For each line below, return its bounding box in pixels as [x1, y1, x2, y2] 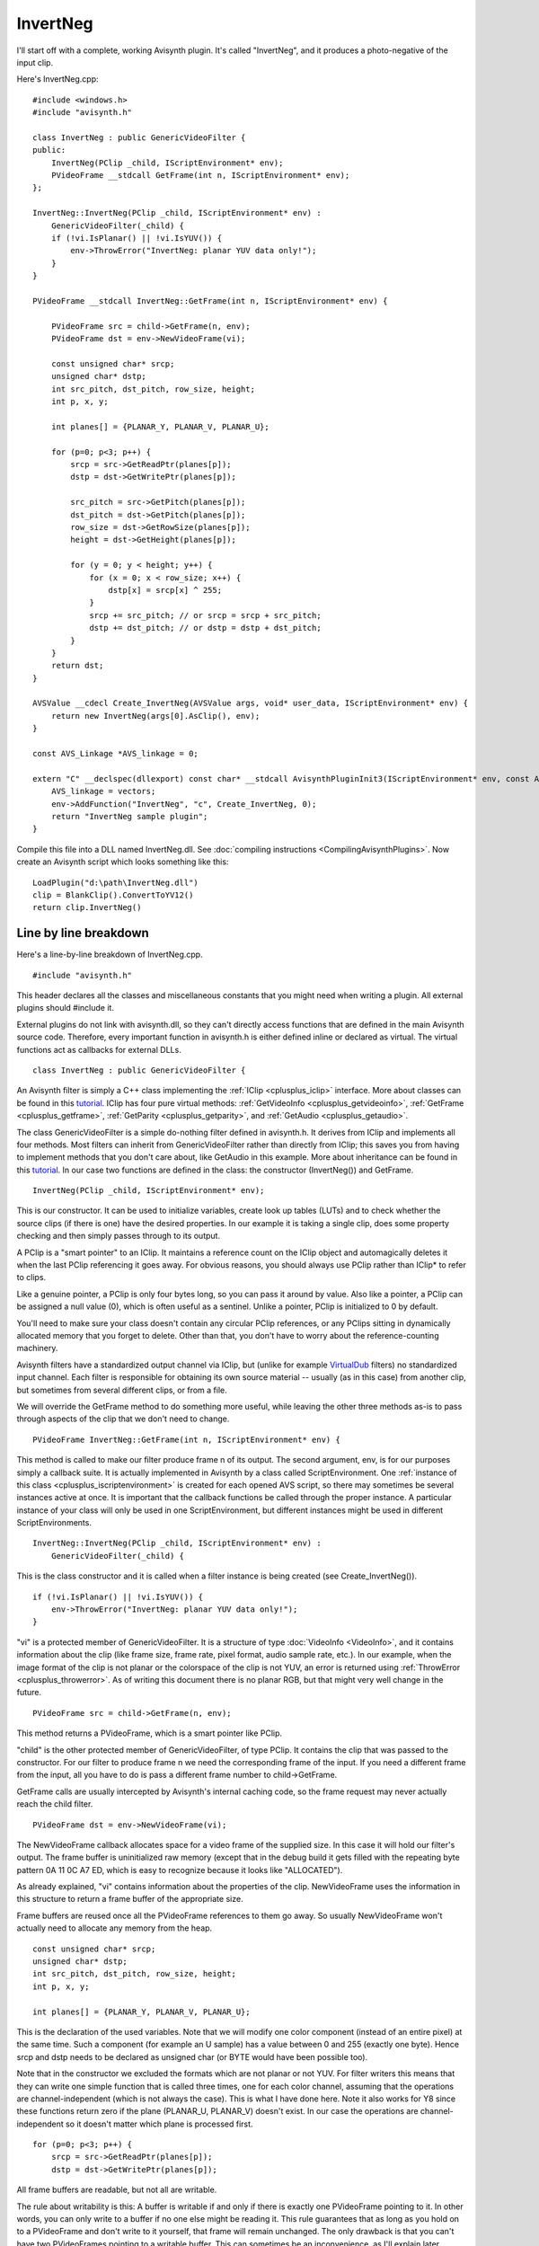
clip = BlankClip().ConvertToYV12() [32, 889, 194, 900]
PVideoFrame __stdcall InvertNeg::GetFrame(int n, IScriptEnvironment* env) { [32, 296, 388, 305]
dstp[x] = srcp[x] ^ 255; [108, 585, 223, 595]
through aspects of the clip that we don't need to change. [16, 1413, 230, 1424]
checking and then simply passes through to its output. [16, 1231, 220, 1242]
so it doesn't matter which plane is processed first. [65, 2118, 253, 2129]
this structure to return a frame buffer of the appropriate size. [16, 1894, 243, 1905]
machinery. [16, 1343, 58, 1354]
